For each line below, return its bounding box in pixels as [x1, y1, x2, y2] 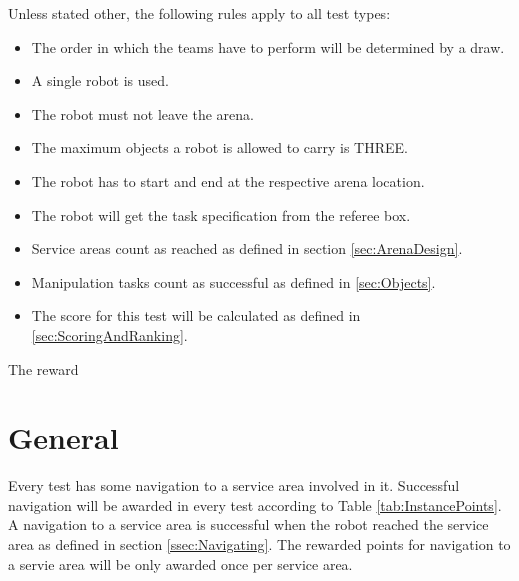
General [8, 417, 119, 458]
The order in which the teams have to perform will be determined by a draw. [31, 36, 505, 57]
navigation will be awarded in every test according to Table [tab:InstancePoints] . [8, 494, 502, 515]
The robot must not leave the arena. [31, 103, 254, 124]
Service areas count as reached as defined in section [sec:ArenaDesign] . [31, 238, 463, 259]
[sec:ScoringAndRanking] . [31, 324, 188, 345]
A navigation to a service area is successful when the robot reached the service [8, 514, 489, 535]
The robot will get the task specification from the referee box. [31, 204, 411, 225]
